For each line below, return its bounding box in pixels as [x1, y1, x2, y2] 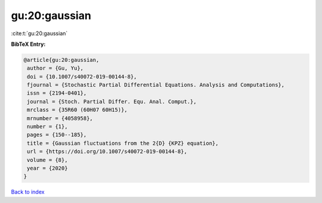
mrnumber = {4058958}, [27, 115, 94, 121]
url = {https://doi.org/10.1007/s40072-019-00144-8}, [27, 148, 187, 155]
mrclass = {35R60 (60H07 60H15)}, [27, 107, 128, 113]
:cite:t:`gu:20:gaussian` [11, 30, 68, 37]
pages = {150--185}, [27, 132, 87, 138]
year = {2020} [27, 165, 68, 171]
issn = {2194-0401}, [27, 90, 87, 96]
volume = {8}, [27, 157, 68, 163]
